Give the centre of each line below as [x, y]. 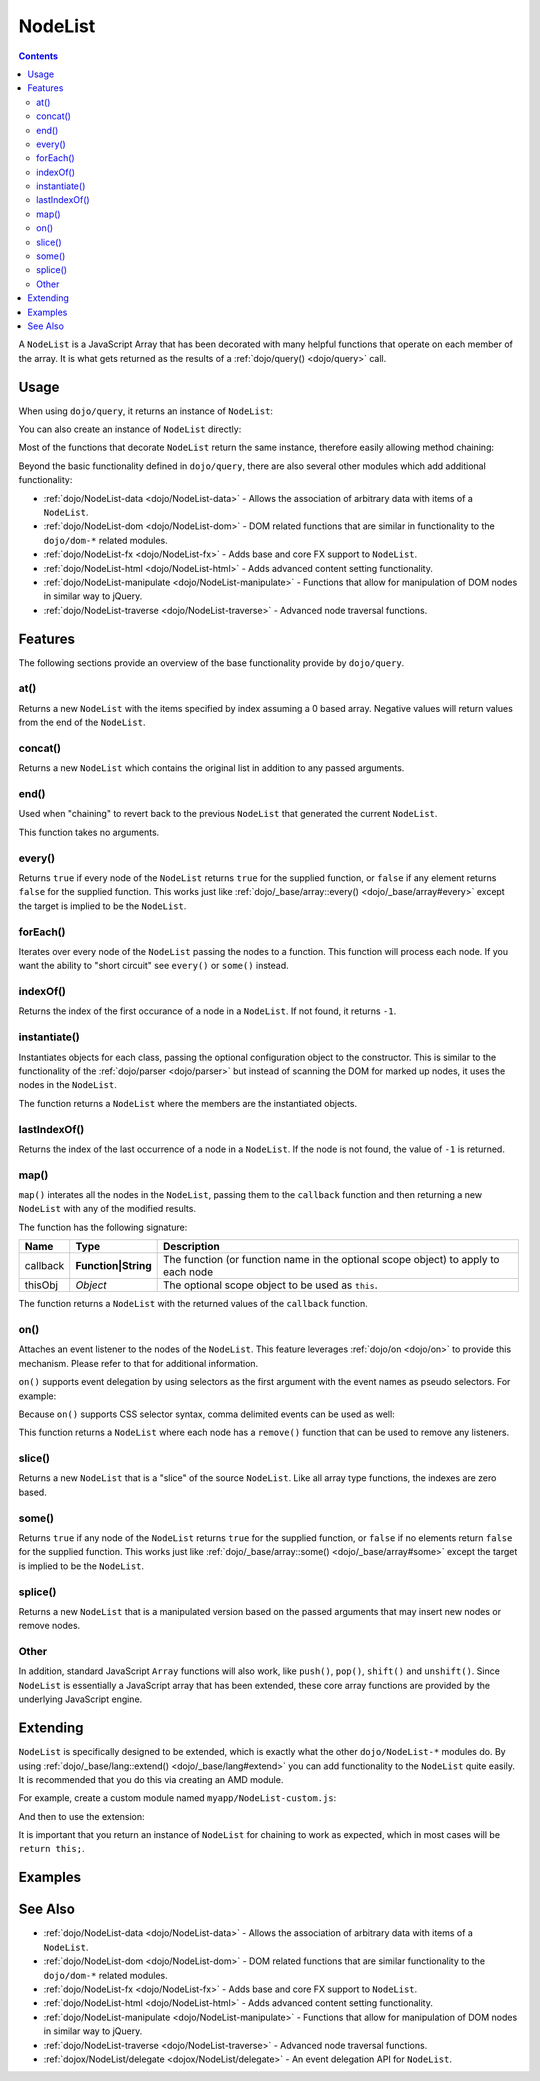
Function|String [113, 1266]
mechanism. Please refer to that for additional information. [138, 1363]
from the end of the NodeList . [82, 722]
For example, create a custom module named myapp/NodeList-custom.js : [177, 1798]
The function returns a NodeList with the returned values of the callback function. [193, 1304]
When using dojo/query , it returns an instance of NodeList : [146, 411]
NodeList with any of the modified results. [107, 1209]
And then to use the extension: [81, 1816]
